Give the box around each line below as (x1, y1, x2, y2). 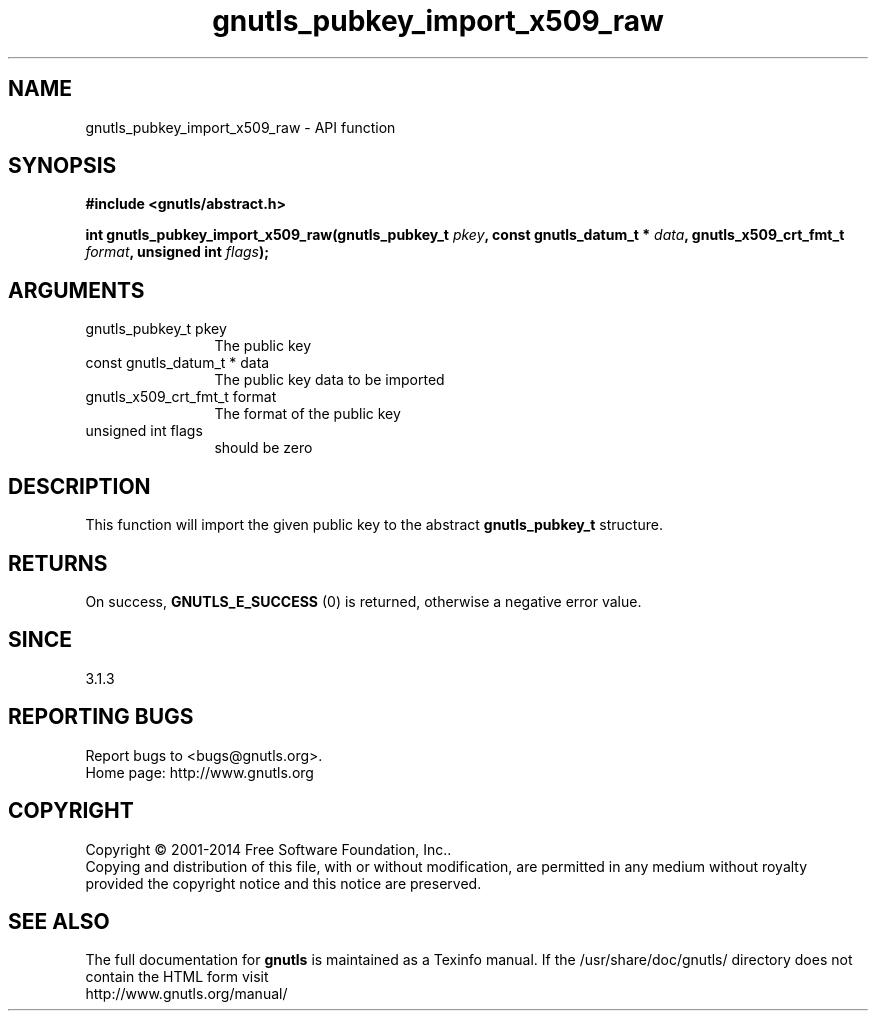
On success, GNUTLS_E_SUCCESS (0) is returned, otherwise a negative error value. (85, 592, 642, 610)
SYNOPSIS (8, 153, 117, 179)
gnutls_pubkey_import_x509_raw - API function (85, 118, 396, 136)
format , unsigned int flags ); (85, 243, 270, 261)
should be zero (214, 439, 313, 457)
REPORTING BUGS (8, 704, 194, 730)
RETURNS (8, 550, 108, 576)
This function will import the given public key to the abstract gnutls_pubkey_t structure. (85, 516, 663, 534)
